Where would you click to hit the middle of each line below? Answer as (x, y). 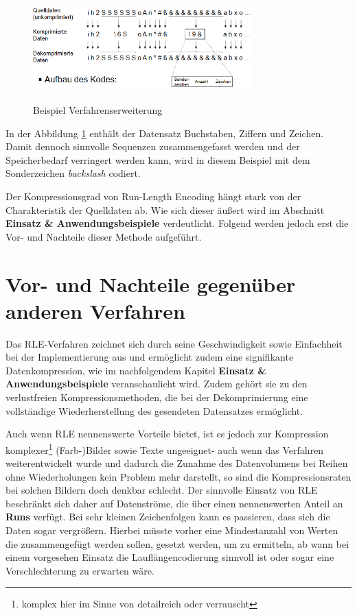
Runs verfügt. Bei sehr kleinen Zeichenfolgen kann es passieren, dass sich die (168, 517)
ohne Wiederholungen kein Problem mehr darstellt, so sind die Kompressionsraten (178, 476)
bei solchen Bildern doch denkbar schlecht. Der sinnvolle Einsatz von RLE (162, 490)
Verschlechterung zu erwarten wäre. (80, 570)
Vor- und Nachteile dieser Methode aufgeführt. (104, 236)
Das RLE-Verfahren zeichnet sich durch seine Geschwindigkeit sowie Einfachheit (174, 343)
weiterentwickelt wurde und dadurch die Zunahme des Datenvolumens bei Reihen (177, 463)
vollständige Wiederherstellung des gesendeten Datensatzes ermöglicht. (154, 410)
